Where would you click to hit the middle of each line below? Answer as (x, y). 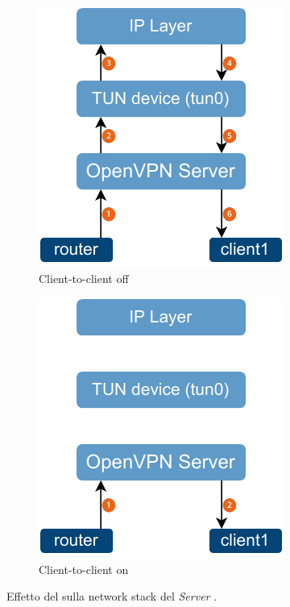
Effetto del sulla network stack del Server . (112, 596)
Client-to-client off (84, 278)
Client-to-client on (84, 569)
